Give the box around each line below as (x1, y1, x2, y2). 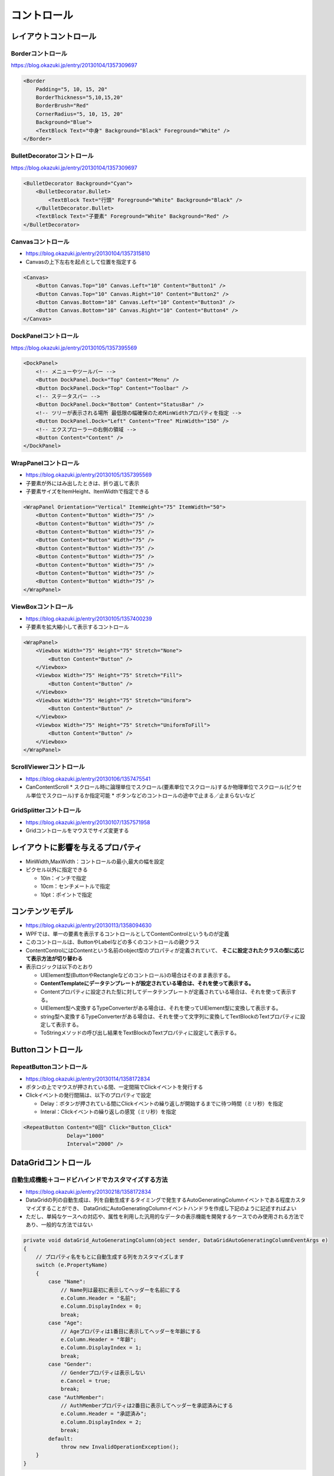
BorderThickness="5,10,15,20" (35, 94, 123, 101)
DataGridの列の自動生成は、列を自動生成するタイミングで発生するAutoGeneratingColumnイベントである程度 (25, 1196, 290, 1204)
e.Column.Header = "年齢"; (60, 1336, 137, 1343)
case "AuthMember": (48, 1394, 104, 1400)
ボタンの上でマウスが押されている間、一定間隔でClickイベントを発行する (25, 1083, 204, 1090)
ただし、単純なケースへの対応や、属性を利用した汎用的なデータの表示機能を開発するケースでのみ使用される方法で (25, 1213, 304, 1220)
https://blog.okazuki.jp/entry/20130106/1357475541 (25, 775, 150, 782)
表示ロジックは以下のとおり (25, 963, 93, 971)
